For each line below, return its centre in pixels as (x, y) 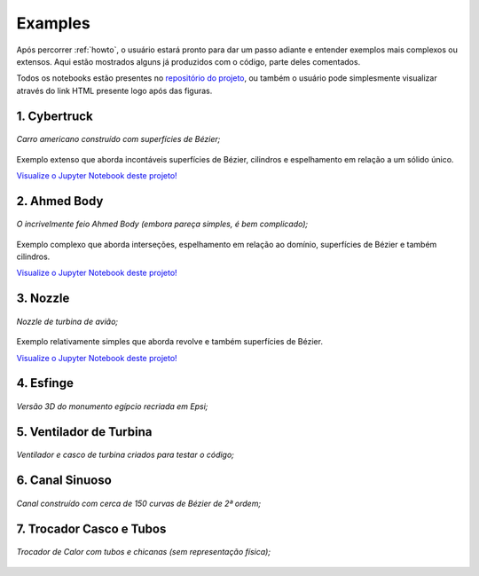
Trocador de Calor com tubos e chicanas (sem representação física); (143, 552)
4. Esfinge (45, 383)
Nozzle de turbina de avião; (67, 321)
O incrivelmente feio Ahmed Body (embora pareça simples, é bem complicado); (162, 224)
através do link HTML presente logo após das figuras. (114, 91)
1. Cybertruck (55, 116)
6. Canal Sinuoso (64, 481)
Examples (53, 23)
